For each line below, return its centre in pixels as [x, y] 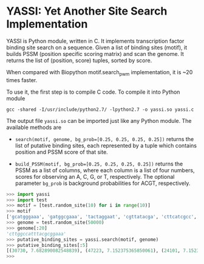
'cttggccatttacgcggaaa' [36, 234]
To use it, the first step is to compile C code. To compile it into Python [93, 92]
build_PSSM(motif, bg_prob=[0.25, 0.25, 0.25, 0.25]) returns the [99, 164]
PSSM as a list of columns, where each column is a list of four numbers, [105, 170]
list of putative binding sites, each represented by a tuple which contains [106, 145]
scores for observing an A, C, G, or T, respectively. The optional [95, 176]
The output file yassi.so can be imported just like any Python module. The [99, 120]
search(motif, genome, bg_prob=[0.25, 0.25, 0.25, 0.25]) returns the [104, 139]
